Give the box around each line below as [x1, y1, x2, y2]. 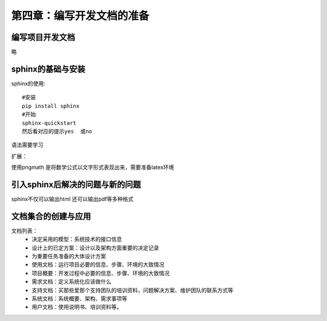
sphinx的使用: [11, 79, 45, 87]
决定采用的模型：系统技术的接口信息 [31, 236, 122, 243]
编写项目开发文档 [11, 32, 75, 42]
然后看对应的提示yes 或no [22, 128, 93, 134]
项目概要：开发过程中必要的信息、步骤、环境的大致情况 [31, 270, 170, 277]
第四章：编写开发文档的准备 [11, 9, 150, 22]
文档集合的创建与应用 [11, 211, 91, 221]
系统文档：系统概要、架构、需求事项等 [31, 295, 127, 302]
